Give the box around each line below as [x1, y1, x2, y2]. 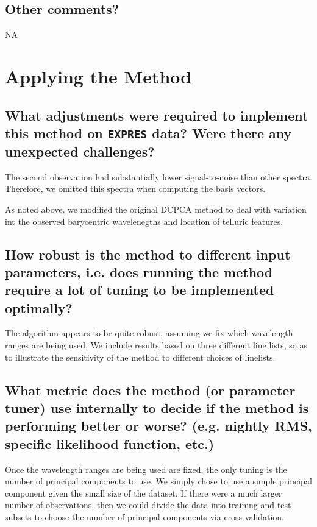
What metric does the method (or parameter [5, 380, 296, 399]
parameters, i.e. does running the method [5, 262, 273, 281]
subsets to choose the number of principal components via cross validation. [5, 511, 284, 523]
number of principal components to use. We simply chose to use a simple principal [5, 475, 312, 487]
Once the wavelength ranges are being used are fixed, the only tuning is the [5, 462, 287, 475]
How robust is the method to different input [5, 244, 291, 263]
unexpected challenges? [5, 141, 155, 160]
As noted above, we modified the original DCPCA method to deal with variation [5, 202, 307, 215]
